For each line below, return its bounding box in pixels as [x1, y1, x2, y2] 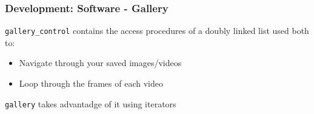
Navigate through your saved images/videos [19, 56, 182, 69]
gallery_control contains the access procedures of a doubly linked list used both [5, 24, 309, 37]
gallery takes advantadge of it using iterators [5, 97, 176, 110]
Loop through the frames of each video [19, 77, 163, 90]
